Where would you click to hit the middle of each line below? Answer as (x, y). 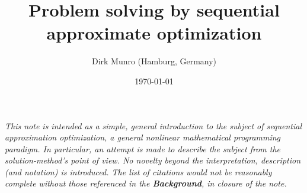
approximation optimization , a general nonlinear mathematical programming (143, 137)
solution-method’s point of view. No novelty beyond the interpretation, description (153, 160)
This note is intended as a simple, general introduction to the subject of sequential (153, 125)
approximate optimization (154, 33)
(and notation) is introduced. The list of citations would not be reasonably (138, 171)
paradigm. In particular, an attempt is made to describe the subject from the (143, 148)
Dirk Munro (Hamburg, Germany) (154, 61)
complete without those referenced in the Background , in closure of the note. (146, 183)
